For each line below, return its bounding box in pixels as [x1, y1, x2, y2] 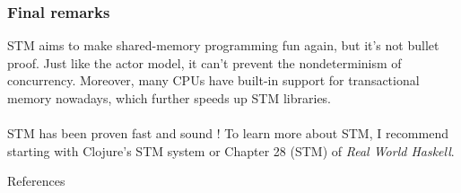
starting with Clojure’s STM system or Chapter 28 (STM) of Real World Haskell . [7, 141, 455, 160]
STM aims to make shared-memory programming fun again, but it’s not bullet [7, 36, 439, 55]
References [7, 171, 65, 190]
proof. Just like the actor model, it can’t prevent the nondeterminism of [7, 53, 402, 72]
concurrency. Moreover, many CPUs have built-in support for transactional [7, 71, 420, 90]
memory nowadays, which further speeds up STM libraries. [7, 89, 332, 107]
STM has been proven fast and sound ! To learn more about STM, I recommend [7, 124, 448, 143]
